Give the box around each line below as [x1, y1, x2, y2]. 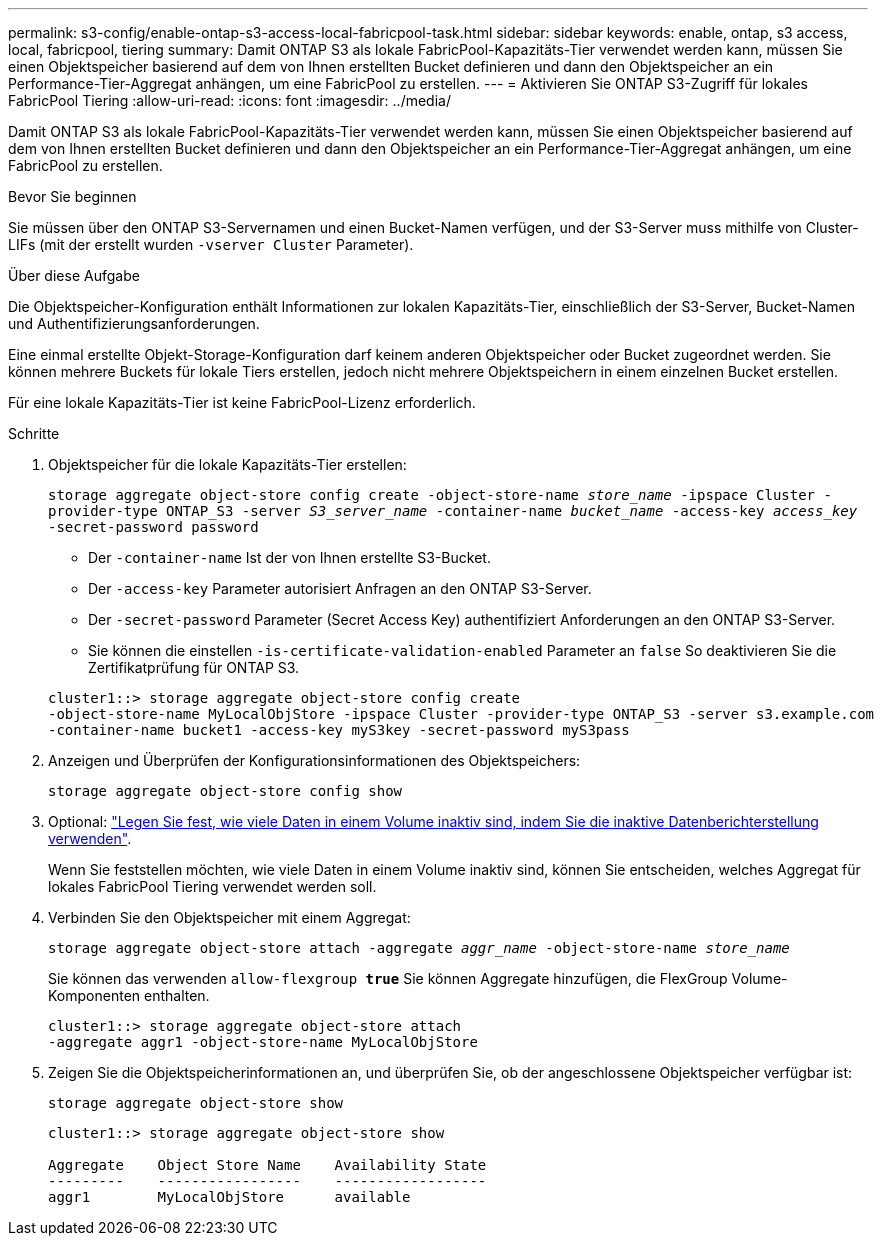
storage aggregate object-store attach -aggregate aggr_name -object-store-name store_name [48, 940, 790, 956]
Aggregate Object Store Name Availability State [48, 1157, 487, 1173]
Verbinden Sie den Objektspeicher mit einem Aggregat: [48, 909, 411, 926]
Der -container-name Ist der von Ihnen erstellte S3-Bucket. [88, 549, 491, 566]
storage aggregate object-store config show [48, 783, 403, 799]
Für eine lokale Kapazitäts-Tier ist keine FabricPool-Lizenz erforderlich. [8, 394, 476, 411]
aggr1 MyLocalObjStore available [48, 1189, 411, 1205]
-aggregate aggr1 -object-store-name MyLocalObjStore [48, 1034, 478, 1050]
